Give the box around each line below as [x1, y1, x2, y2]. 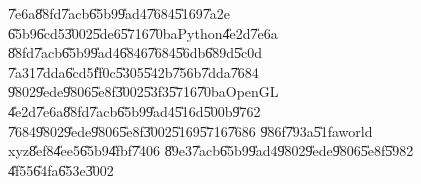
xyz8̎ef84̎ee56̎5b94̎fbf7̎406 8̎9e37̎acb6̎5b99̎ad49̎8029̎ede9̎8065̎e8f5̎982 [8, 140, 414, 161]
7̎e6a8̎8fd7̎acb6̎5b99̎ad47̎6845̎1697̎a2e [8, 3, 231, 23]
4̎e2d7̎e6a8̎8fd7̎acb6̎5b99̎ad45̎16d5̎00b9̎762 [8, 100, 261, 121]
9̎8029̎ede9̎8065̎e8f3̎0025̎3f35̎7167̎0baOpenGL [8, 81, 279, 102]
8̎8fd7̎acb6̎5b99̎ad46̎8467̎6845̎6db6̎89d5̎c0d [8, 42, 262, 63]
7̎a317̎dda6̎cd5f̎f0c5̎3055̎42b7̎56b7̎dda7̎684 [8, 61, 259, 82]
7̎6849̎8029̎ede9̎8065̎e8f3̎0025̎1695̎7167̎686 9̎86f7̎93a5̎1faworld [8, 120, 373, 141]
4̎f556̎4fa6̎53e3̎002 [8, 159, 114, 180]
